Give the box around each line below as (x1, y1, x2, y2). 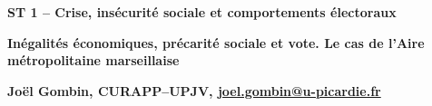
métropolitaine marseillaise (7, 51, 180, 70)
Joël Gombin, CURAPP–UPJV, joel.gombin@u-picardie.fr (7, 81, 381, 100)
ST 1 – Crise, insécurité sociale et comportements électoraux (7, 3, 397, 21)
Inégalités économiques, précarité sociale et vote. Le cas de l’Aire (7, 33, 425, 52)
